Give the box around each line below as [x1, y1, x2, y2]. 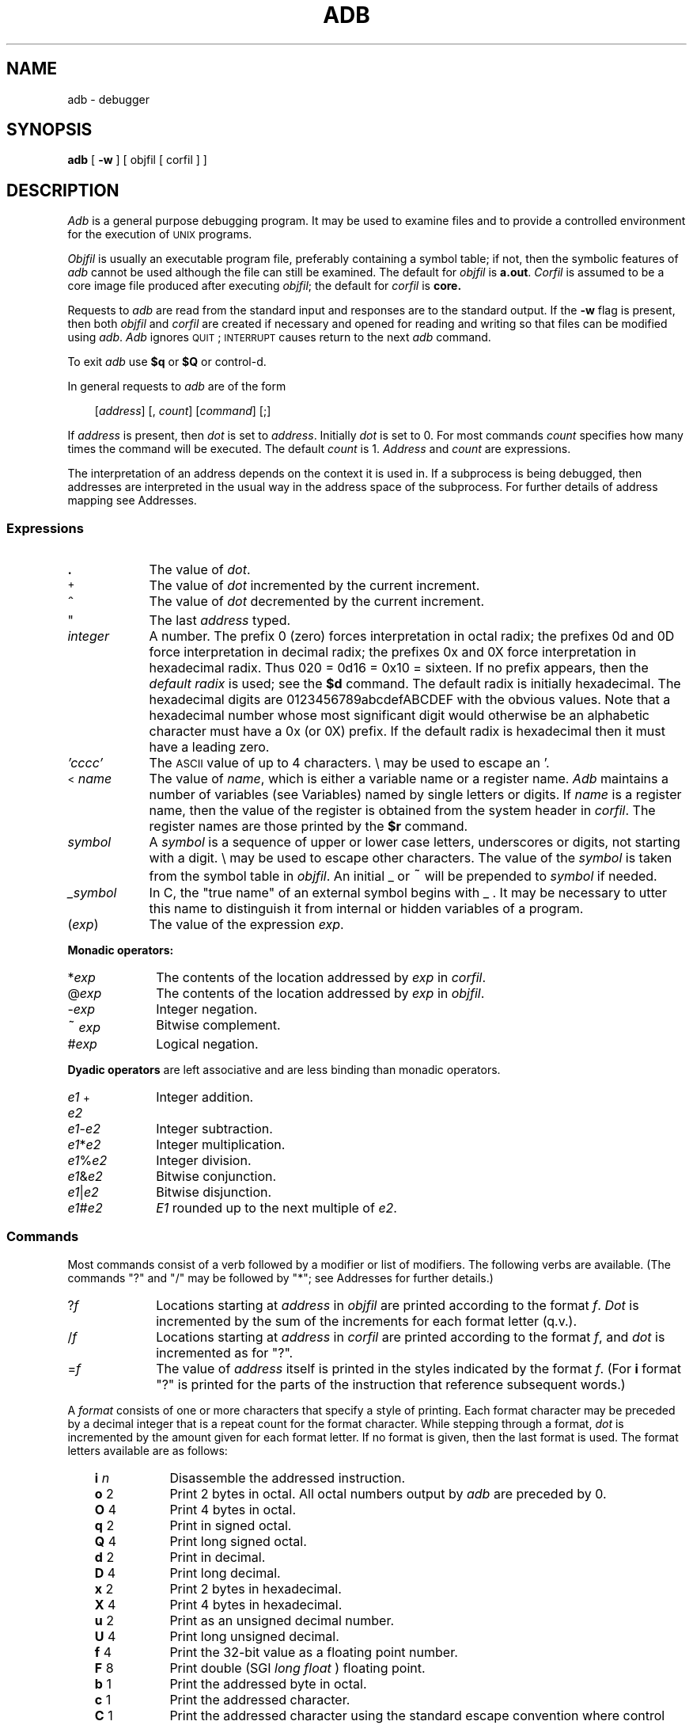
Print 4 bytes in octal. [169, 1501, 297, 1517]
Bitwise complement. [156, 1017, 281, 1034]
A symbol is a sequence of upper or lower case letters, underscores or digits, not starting [149, 834, 680, 851]
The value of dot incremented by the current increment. [149, 577, 480, 594]
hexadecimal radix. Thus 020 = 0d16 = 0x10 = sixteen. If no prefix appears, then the [149, 660, 649, 676]
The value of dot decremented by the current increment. [149, 593, 485, 610]
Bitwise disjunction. [156, 1184, 272, 1201]
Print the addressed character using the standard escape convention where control [169, 1707, 665, 1723]
